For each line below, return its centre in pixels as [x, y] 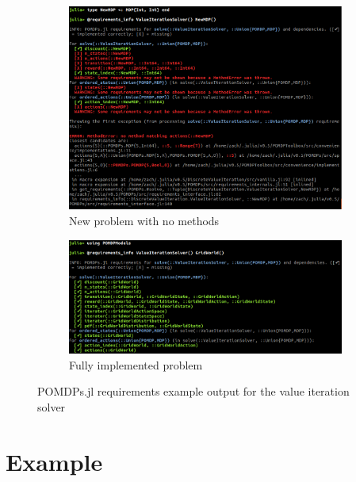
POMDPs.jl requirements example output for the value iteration [193, 391]
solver [52, 406]
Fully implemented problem [136, 364]
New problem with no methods [144, 220]
